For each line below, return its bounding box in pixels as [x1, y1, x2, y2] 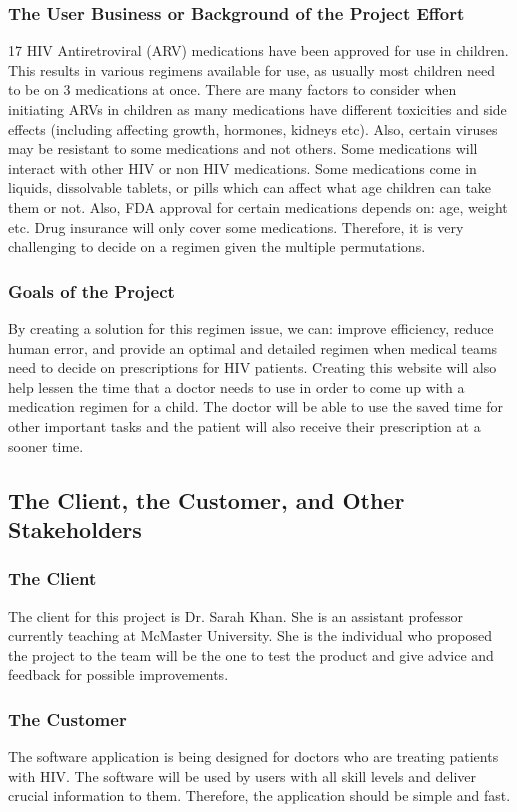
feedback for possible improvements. [8, 664, 229, 685]
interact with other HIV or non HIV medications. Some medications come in [8, 157, 477, 178]
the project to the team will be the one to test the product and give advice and [8, 644, 494, 665]
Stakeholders [8, 513, 142, 544]
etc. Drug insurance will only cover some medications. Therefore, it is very [8, 216, 464, 237]
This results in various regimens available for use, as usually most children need [8, 59, 495, 80]
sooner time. [8, 435, 84, 456]
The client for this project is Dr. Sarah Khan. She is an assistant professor [8, 605, 463, 626]
